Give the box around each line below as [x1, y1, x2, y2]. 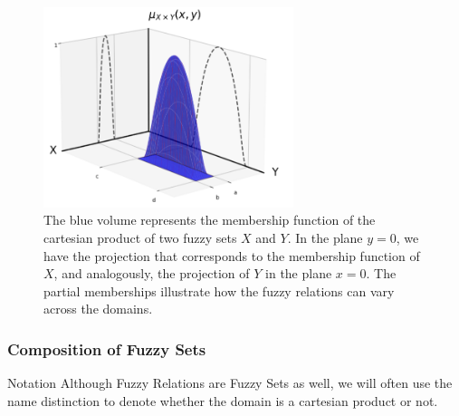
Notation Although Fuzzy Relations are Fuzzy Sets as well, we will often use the [7, 373, 453, 392]
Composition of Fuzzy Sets [7, 337, 206, 360]
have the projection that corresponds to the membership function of [43, 246, 420, 265]
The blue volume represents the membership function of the [43, 210, 376, 229]
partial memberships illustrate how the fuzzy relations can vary [43, 281, 395, 300]
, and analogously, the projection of [53, 264, 250, 283]
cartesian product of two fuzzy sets [43, 228, 237, 247]
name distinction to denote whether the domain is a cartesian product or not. [7, 391, 438, 410]
